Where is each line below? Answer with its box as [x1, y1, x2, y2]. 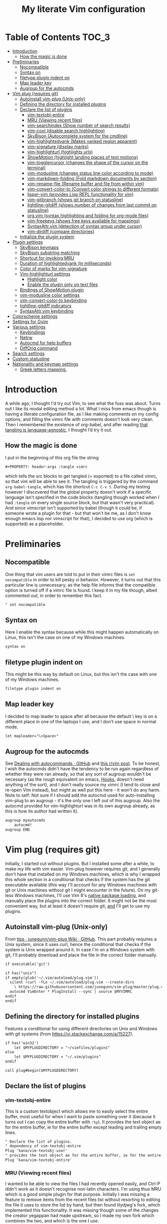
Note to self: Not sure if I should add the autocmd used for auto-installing [5, 792, 155, 798]
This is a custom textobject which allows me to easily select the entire [5, 1108, 148, 1114]
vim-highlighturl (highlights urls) [27, 149, 93, 155]
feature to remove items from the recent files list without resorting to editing [5, 1197, 161, 1203]
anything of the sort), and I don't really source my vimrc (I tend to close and [5, 782, 160, 788]
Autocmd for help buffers [19, 339, 72, 345]
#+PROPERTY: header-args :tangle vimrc [5, 464, 88, 469]
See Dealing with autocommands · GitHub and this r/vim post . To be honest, [5, 760, 161, 767]
